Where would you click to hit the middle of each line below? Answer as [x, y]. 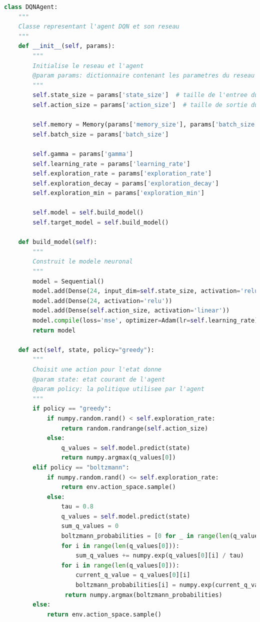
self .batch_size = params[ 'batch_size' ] [101, 134]
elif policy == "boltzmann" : [81, 467]
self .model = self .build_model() [88, 213]
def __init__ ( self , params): [66, 46]
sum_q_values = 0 [90, 526]
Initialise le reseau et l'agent [88, 66]
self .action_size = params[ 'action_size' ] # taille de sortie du [145, 105]
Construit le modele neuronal [83, 262]
